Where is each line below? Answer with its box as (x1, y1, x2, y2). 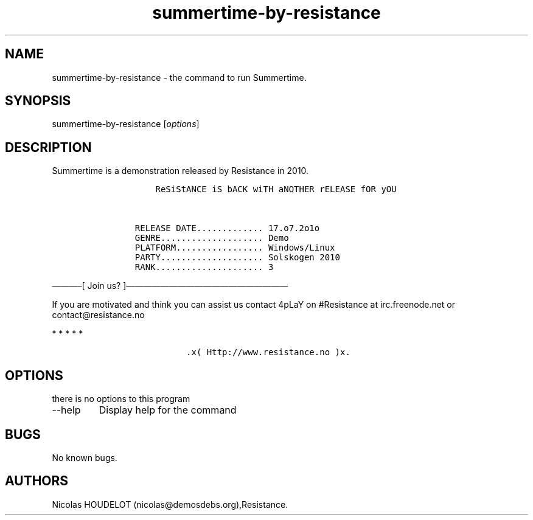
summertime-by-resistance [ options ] (52, 119, 200, 130)
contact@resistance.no (52, 310, 145, 321)
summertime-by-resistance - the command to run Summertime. (52, 72, 307, 83)
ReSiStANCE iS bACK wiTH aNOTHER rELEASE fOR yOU (155, 184, 397, 195)
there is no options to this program (52, 393, 190, 404)
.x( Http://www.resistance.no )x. (186, 347, 350, 358)
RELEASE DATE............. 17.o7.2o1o (134, 223, 320, 234)
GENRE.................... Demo (134, 233, 289, 243)
